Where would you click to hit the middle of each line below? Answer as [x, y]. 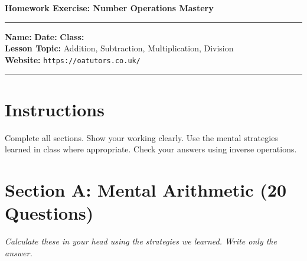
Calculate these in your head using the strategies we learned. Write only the [141, 241]
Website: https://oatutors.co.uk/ [73, 59]
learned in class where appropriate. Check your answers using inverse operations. [151, 149]
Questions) [49, 213]
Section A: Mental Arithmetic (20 [146, 189]
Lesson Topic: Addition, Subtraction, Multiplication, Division [119, 48]
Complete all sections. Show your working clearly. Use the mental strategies [141, 137]
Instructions [55, 109]
